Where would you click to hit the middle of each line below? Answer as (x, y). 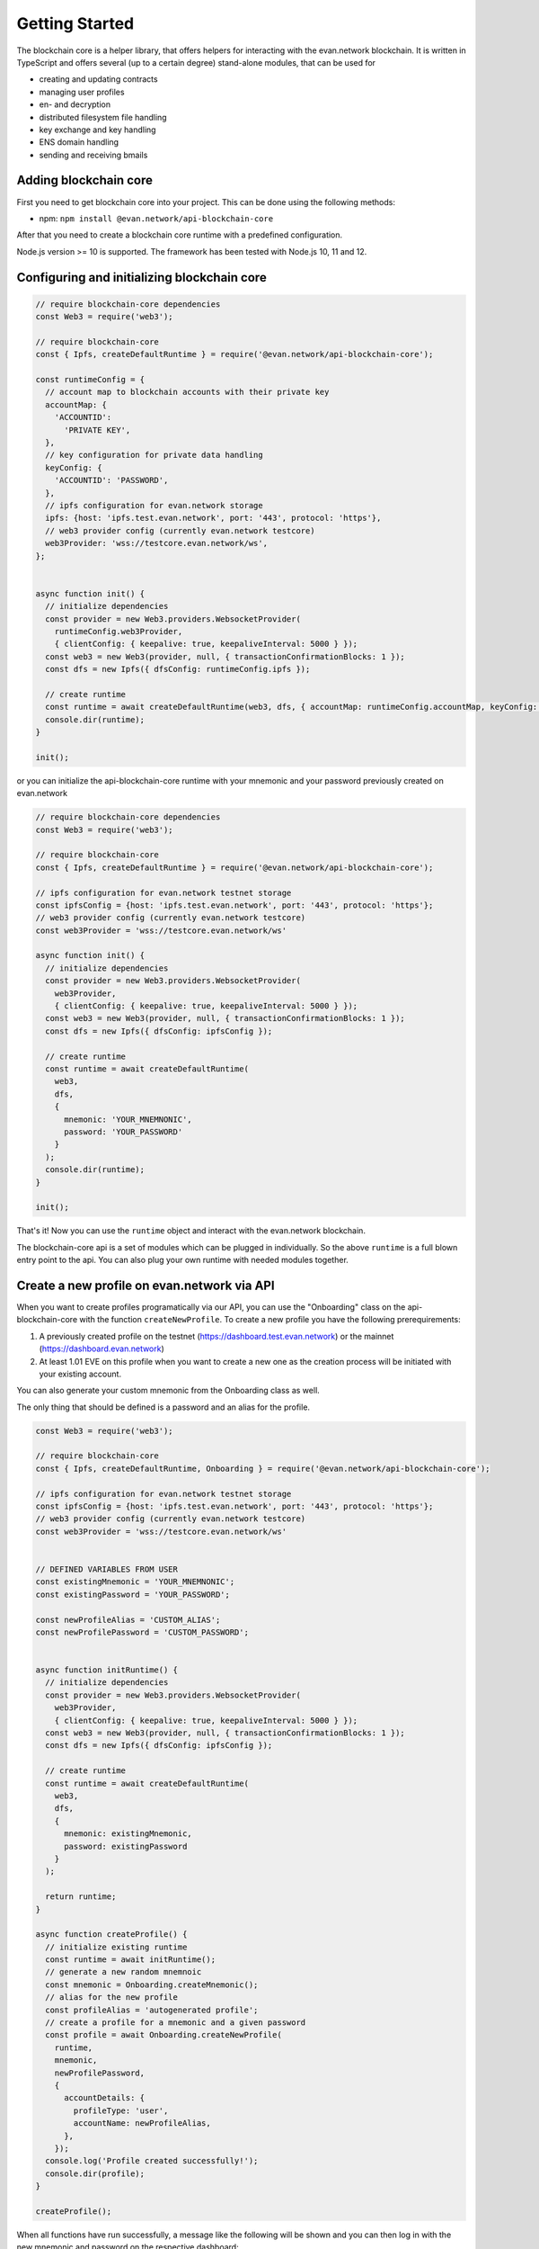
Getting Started (75, 23)
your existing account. (80, 1374)
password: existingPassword (126, 1846)
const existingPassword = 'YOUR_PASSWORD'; (133, 1594)
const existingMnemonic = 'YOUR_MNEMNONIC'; (135, 1582)
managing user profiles (82, 92)
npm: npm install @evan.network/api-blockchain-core (156, 218)
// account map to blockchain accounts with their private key (187, 392)
